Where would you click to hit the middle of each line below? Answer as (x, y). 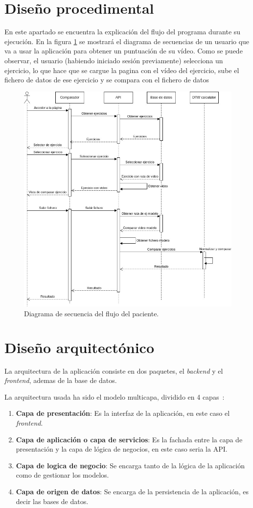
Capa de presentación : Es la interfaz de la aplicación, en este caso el (123, 413)
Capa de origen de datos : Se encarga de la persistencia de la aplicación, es (132, 491)
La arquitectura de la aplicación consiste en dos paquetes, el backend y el (114, 370)
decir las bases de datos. (52, 501)
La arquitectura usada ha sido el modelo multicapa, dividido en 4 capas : (115, 396)
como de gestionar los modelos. (62, 475)
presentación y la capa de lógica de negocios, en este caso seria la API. (122, 449)
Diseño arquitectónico (79, 347)
